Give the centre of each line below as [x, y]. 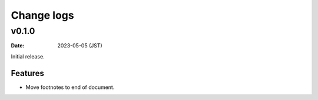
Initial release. [28, 56]
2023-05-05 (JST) [80, 46]
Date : [18, 46]
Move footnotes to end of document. [70, 87]
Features [27, 73]
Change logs [42, 15]
